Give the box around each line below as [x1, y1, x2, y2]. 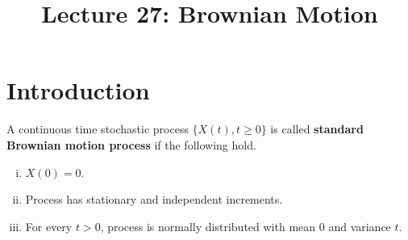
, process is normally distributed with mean [100, 217, 316, 234]
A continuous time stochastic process [6, 120, 189, 137]
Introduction [6, 74, 150, 107]
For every [25, 217, 73, 234]
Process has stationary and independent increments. [25, 191, 283, 208]
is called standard [270, 120, 364, 137]
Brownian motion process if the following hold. [6, 136, 256, 153]
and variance [328, 217, 391, 234]
